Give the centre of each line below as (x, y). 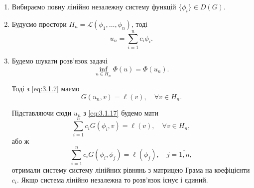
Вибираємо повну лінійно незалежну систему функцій (94, 6)
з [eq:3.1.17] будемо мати (121, 112)
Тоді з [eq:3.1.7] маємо (46, 89)
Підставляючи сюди (42, 112)
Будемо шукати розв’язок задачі (60, 60)
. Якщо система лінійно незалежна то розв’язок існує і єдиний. (113, 179)
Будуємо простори (39, 24)
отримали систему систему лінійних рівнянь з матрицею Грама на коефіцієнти (131, 170)
